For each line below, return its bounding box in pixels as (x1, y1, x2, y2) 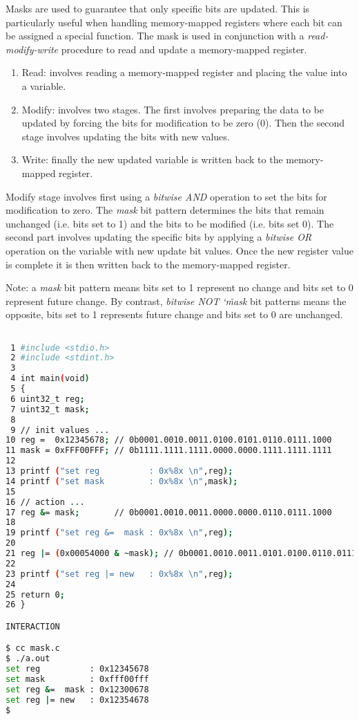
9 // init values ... (10, 425, 110, 435)
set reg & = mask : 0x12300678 (6, 684, 149, 694)
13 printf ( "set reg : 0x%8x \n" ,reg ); (6, 466, 233, 477)
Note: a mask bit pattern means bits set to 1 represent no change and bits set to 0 (6, 280, 353, 295)
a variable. (21, 78, 66, 93)
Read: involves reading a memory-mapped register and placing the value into (21, 65, 347, 80)
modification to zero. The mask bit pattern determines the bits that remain (6, 203, 324, 217)
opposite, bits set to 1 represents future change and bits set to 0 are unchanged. (6, 307, 343, 322)
